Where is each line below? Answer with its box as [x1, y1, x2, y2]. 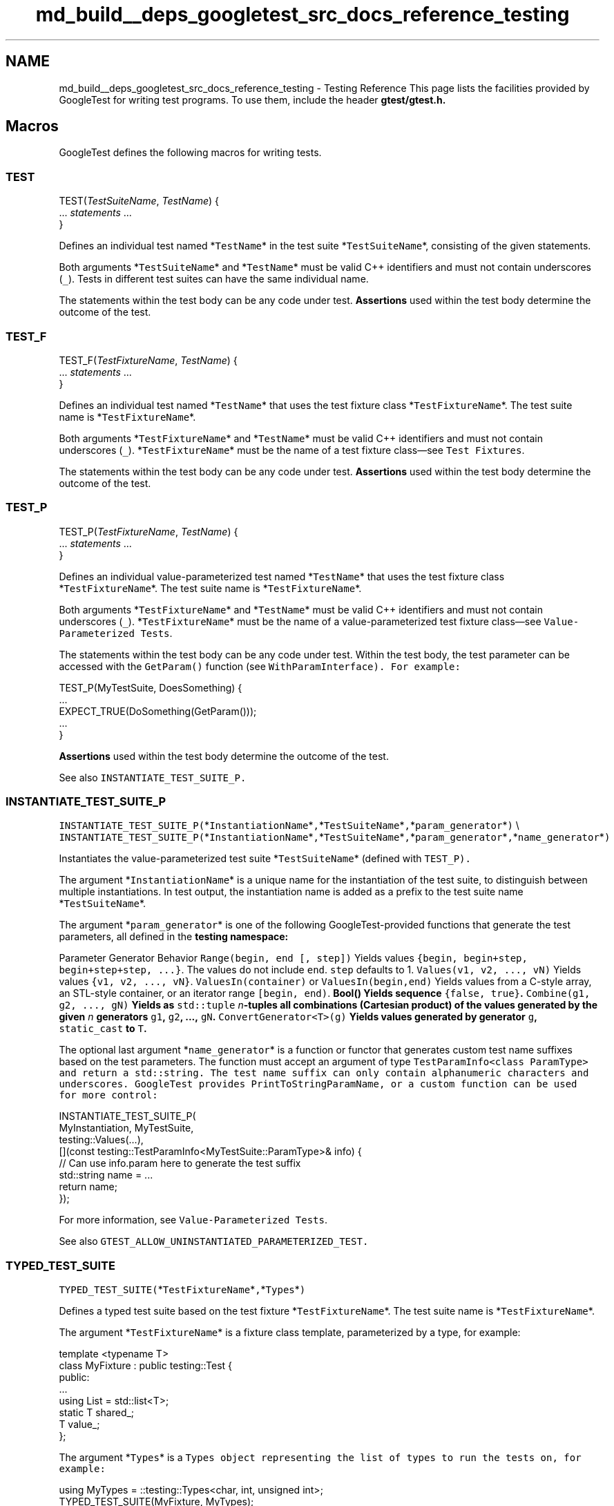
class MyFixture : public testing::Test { [59, 1360, 233, 1372]
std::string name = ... [59, 1169, 153, 1181]
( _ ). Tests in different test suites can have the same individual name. [59, 273, 369, 285]
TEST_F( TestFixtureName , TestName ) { [59, 354, 238, 366]
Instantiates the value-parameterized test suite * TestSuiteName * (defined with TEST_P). [59, 852, 471, 865]
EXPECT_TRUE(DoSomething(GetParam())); [59, 705, 257, 717]
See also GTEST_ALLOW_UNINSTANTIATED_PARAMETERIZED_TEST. [59, 1235, 369, 1248]
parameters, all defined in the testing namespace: [59, 931, 289, 943]
